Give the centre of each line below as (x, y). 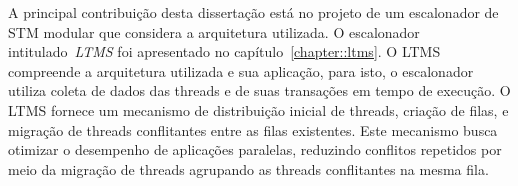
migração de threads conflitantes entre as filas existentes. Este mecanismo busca (253, 129)
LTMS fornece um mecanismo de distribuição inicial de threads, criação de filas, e (258, 109)
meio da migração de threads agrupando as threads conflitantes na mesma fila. (248, 168)
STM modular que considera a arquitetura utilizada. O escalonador (214, 31)
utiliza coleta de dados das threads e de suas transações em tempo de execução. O (259, 90)
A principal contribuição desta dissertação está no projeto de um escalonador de (253, 12)
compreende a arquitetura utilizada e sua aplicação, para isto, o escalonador (241, 70)
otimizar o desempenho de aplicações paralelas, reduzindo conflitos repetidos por (255, 149)
